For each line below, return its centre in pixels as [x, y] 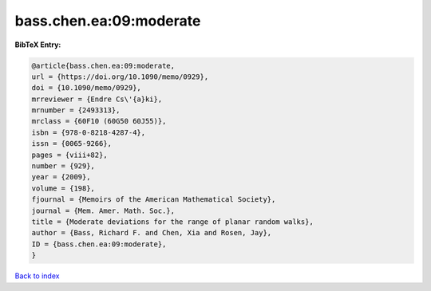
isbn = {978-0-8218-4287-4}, [89, 132]
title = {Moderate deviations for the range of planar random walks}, [173, 222]
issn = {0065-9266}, [71, 144]
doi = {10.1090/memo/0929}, [86, 88]
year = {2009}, [61, 177]
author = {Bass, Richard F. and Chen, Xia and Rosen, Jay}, [152, 233]
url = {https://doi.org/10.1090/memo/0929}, [120, 77]
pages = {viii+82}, [69, 155]
